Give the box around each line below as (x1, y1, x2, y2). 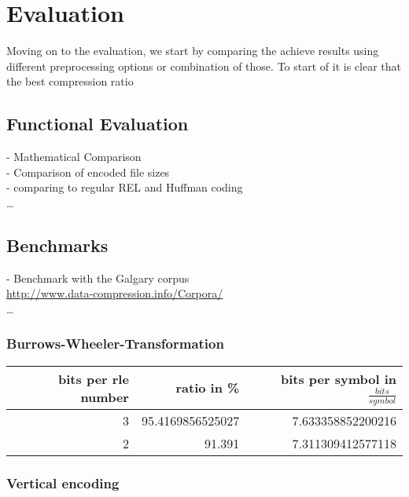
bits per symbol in (280, 369, 396, 388)
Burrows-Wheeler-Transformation (6, 334, 224, 353)
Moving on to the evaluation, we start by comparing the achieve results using (6, 42, 379, 59)
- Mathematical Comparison (6, 148, 142, 165)
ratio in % (175, 378, 240, 397)
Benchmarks (6, 232, 109, 257)
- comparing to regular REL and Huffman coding (6, 179, 243, 196)
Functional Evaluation (6, 111, 189, 136)
